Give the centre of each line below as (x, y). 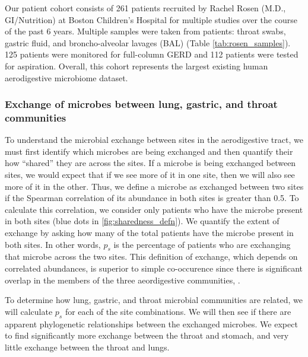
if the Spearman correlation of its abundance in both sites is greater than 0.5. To (152, 198)
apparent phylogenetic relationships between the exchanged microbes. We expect (151, 323)
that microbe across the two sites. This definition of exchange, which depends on (151, 256)
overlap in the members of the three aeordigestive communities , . (123, 280)
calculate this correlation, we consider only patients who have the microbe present (154, 209)
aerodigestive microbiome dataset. (66, 77)
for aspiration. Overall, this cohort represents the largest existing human (136, 66)
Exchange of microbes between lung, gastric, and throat (141, 104)
